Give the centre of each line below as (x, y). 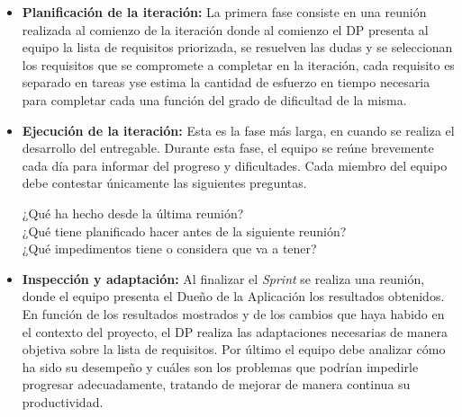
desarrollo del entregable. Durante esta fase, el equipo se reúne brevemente (228, 148)
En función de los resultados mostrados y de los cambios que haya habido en (233, 313)
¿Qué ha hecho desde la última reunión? (133, 213)
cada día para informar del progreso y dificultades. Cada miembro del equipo (235, 165)
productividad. (63, 401)
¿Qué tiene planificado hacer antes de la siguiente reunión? (184, 231)
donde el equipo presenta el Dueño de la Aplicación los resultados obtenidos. (233, 296)
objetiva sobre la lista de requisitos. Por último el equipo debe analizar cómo (234, 349)
